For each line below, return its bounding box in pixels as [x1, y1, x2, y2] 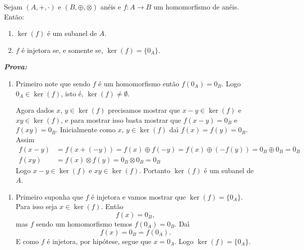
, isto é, [61, 88, 84, 98]
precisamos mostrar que [108, 105, 180, 115]
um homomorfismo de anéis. [153, 1, 239, 11]
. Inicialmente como [55, 124, 116, 135]
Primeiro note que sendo [15, 78, 91, 88]
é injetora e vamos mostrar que [91, 191, 186, 202]
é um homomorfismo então [98, 78, 179, 88]
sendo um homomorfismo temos [36, 218, 133, 229]
